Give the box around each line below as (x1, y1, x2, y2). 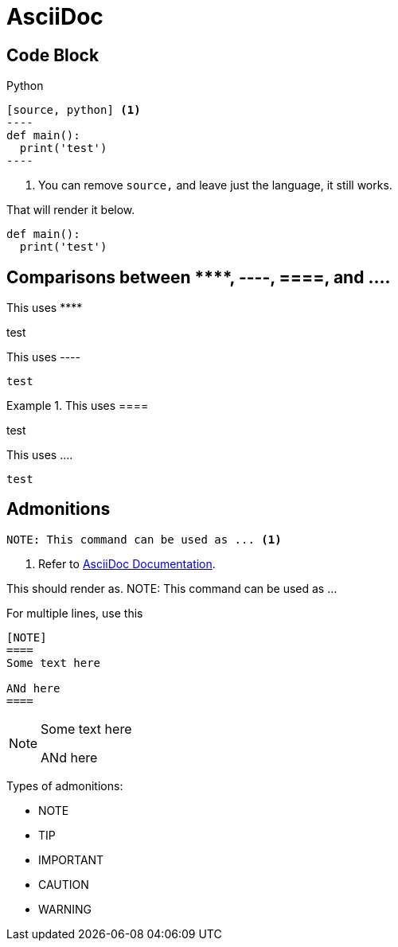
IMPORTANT (38, 852, 104, 867)
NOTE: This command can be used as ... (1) (6, 532, 282, 546)
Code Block (6, 45, 99, 65)
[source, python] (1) (6, 103, 141, 117)
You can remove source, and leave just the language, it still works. (38, 178, 392, 193)
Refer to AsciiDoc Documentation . (38, 556, 216, 571)
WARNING (38, 902, 92, 916)
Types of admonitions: (6, 778, 123, 793)
